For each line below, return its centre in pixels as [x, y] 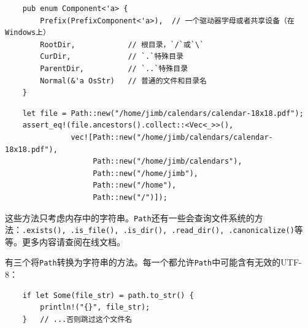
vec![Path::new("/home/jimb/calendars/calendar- [172, 137]
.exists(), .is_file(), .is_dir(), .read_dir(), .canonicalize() [158, 231]
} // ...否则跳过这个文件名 [77, 319]
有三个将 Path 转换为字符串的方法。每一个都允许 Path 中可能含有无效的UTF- [153, 262]
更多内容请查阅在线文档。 [73, 241]
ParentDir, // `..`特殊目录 [114, 68]
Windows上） [28, 33]
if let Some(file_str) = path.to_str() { [108, 295]
